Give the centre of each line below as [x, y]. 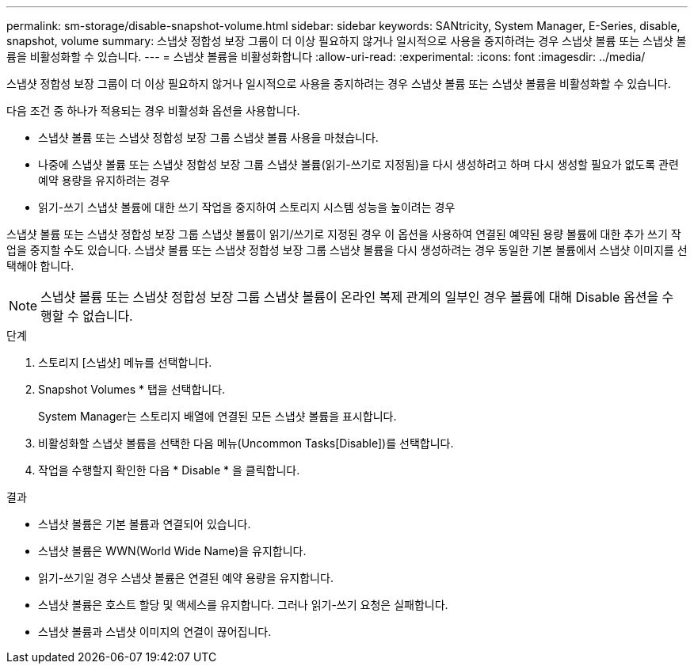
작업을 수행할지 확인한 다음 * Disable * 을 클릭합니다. [169, 470]
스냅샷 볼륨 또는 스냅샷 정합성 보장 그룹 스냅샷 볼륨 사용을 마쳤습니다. [208, 137]
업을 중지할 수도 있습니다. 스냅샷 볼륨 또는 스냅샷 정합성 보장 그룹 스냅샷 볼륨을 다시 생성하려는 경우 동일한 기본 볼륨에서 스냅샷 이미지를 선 [347, 250]
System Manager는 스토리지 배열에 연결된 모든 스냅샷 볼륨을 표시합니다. [217, 416]
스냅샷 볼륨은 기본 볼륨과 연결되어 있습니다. [145, 524]
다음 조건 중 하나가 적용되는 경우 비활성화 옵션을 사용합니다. [153, 110]
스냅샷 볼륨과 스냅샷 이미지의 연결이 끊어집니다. [155, 632]
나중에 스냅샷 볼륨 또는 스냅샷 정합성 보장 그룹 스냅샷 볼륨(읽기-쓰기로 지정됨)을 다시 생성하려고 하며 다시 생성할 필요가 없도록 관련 [358, 164]
